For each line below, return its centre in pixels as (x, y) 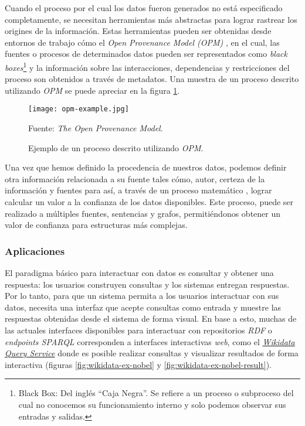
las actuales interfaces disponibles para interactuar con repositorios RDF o (138, 330)
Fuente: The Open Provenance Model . (96, 128)
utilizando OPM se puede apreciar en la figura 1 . (92, 90)
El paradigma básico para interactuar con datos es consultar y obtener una (139, 273)
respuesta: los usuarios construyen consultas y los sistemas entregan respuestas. (147, 284)
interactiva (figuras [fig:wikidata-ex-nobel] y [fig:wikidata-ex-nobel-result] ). (138, 364)
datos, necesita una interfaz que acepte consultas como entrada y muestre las (143, 307)
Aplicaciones (35, 251)
